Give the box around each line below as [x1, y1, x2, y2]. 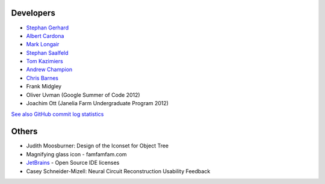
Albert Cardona [26, 32, 64, 39]
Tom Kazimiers [26, 58, 63, 65]
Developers [11, 8, 55, 18]
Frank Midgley [26, 83, 62, 90]
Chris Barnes [26, 74, 58, 81]
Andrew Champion [26, 66, 73, 73]
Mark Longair [26, 41, 60, 48]
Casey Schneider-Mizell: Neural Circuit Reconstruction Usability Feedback [26, 167, 211, 174]
